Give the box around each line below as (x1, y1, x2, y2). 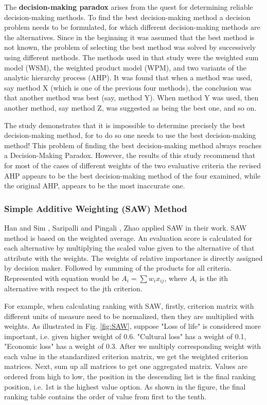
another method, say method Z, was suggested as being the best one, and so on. (4, 102, 257, 113)
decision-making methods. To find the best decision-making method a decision (4, 11, 251, 22)
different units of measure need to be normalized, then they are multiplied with (4, 310, 254, 321)
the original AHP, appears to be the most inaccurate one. (4, 180, 185, 191)
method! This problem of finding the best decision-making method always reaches (4, 139, 262, 150)
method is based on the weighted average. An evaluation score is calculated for (4, 232, 253, 243)
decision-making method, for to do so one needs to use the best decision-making (4, 130, 256, 140)
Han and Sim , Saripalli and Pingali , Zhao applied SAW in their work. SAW (4, 222, 247, 233)
